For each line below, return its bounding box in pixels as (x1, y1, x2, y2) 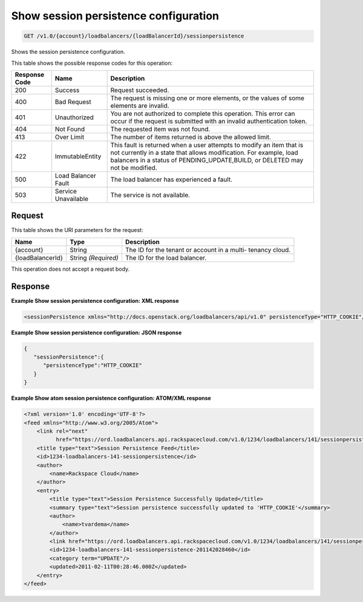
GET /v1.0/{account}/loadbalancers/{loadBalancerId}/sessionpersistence (24, 33, 244, 39)
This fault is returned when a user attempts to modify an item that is (110, 141, 304, 149)
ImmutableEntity (54, 152, 102, 160)
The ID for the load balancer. (125, 253, 207, 262)
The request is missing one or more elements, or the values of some (110, 94, 305, 102)
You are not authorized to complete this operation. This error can (110, 109, 295, 117)
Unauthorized (54, 113, 94, 121)
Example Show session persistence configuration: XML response (11, 297, 179, 304)
